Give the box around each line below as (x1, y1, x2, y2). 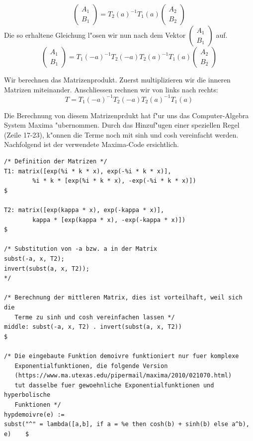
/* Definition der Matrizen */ (4, 158, 107, 165)
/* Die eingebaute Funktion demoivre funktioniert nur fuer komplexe (4, 352, 239, 360)
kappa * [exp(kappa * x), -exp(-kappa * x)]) (32, 216, 186, 223)
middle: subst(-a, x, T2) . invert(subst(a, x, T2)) (4, 323, 182, 331)
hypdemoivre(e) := (4, 411, 65, 418)
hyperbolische (4, 391, 51, 399)
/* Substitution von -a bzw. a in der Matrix (4, 245, 157, 253)
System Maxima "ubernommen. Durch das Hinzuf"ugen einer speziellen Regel (4, 120, 240, 130)
